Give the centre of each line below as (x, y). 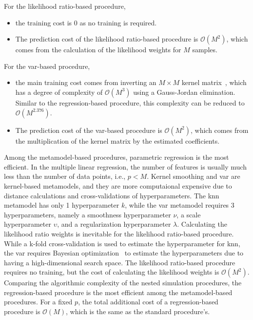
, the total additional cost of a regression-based (148, 302)
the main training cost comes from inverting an (86, 82)
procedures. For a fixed (38, 302)
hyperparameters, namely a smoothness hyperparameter (88, 214)
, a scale (189, 214)
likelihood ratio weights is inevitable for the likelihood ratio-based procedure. (119, 233)
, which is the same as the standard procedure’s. (138, 311)
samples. (205, 50)
